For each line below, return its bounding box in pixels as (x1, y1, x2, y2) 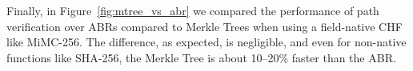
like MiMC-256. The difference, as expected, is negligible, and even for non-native (6, 34, 407, 50)
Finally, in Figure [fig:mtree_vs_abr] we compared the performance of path (6, 2, 379, 18)
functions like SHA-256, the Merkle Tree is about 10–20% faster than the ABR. (6, 49, 396, 65)
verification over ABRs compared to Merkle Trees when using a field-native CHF (6, 18, 403, 34)
